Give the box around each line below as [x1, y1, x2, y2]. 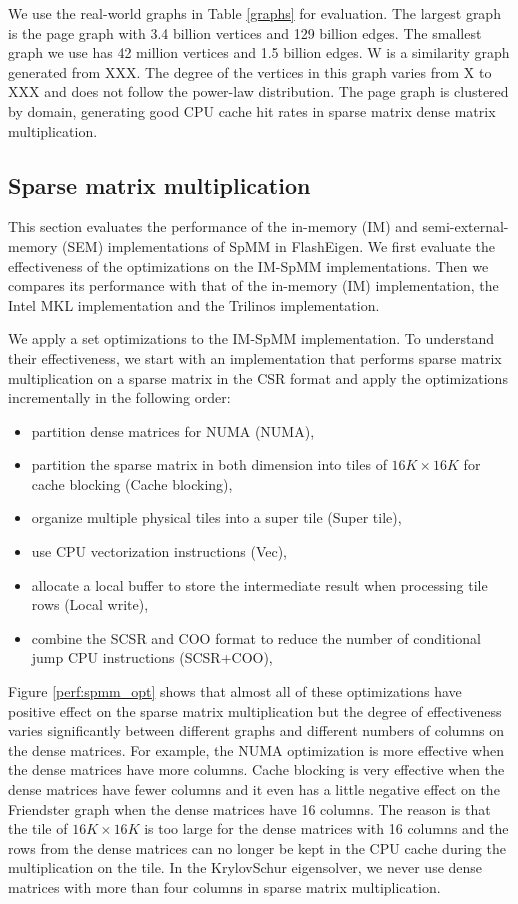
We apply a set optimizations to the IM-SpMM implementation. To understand [8, 328, 495, 349]
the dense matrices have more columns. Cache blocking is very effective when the [8, 759, 505, 780]
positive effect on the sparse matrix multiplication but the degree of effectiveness [8, 700, 502, 721]
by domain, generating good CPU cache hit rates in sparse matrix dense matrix [8, 100, 496, 121]
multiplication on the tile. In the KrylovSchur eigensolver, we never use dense [8, 857, 483, 878]
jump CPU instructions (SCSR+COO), [31, 647, 273, 668]
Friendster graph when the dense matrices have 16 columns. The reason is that [8, 798, 491, 819]
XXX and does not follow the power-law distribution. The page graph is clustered [8, 81, 509, 102]
